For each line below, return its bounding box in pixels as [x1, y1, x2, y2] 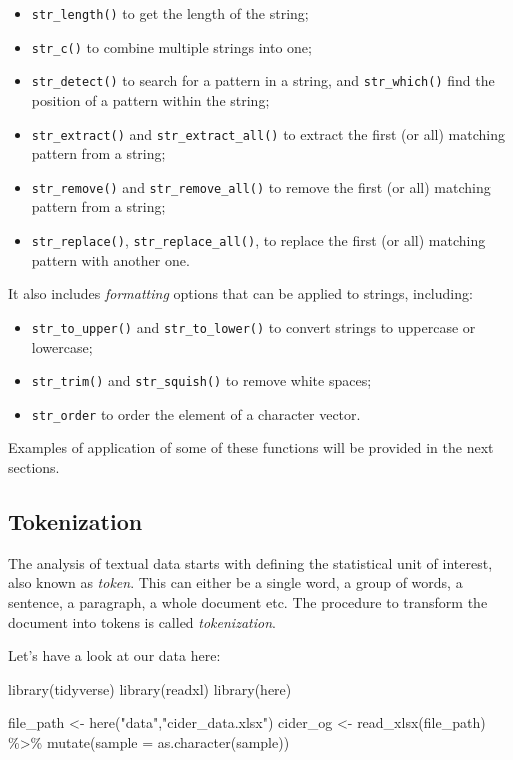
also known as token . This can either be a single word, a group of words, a [8, 572, 463, 593]
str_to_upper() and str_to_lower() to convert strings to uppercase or [31, 316, 476, 337]
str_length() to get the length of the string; [31, 3, 309, 23]
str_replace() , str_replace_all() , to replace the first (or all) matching [31, 230, 486, 251]
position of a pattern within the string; [31, 89, 270, 110]
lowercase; [31, 336, 93, 357]
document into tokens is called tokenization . [8, 611, 276, 632]
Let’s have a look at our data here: [8, 645, 221, 666]
